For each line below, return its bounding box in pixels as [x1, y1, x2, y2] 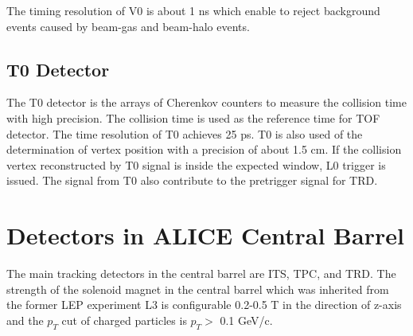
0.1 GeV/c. [220, 311, 273, 328]
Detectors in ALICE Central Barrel [6, 219, 404, 252]
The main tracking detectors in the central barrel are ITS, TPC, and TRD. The [6, 265, 396, 282]
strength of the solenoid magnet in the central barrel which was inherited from [6, 280, 389, 297]
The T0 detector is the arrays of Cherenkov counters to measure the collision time [6, 94, 407, 111]
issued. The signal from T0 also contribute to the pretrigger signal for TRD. [6, 172, 378, 189]
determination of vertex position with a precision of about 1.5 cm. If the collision [6, 141, 402, 158]
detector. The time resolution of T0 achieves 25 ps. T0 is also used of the [6, 125, 363, 142]
